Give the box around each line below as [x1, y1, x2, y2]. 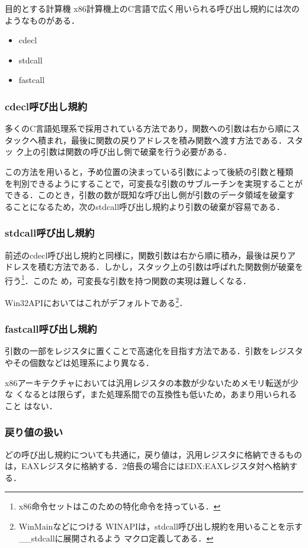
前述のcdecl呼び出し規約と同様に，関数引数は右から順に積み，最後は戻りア [5, 248, 296, 261]
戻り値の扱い [5, 425, 63, 439]
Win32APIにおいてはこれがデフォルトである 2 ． [5, 295, 188, 308]
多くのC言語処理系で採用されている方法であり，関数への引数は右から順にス [5, 122, 300, 135]
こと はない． [5, 399, 57, 412]
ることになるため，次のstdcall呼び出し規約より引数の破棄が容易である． [5, 200, 285, 212]
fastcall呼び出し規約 [5, 321, 97, 336]
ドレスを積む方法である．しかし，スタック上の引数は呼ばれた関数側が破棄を [5, 260, 303, 273]
